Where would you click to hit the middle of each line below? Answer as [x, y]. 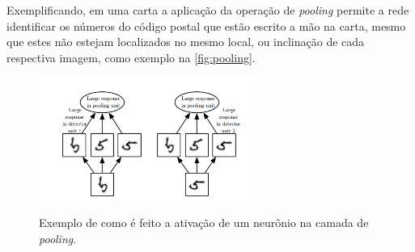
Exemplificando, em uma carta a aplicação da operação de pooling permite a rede [208, 10]
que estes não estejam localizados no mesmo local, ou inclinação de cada [186, 42]
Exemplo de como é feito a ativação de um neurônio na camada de [204, 223]
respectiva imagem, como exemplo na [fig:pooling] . [131, 57]
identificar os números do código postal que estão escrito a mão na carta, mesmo [206, 25]
